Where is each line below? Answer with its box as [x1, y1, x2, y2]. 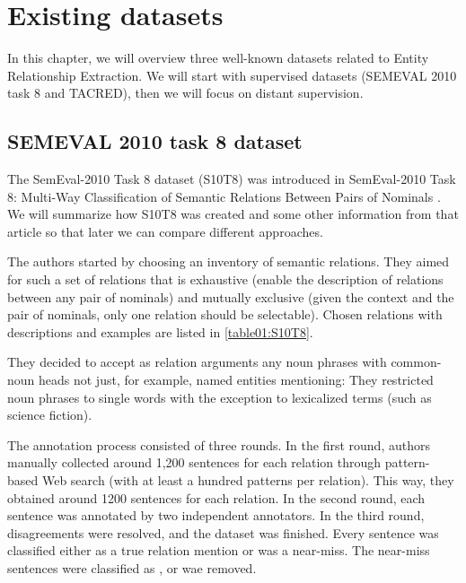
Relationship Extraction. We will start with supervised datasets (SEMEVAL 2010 [7, 65, 457, 84]
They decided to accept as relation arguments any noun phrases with [7, 352, 387, 371]
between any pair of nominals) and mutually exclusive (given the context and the [7, 287, 454, 306]
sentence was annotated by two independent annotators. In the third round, [7, 506, 425, 525]
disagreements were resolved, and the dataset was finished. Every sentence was [7, 523, 439, 542]
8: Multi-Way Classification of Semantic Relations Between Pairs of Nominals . [7, 187, 441, 205]
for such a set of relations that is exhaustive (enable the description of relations [7, 270, 444, 289]
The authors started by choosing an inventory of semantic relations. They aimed [7, 252, 450, 271]
